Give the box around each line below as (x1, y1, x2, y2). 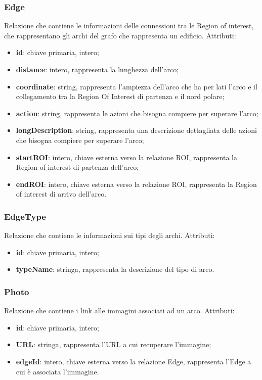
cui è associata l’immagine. (16, 366, 99, 376)
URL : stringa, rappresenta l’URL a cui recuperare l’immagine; (16, 339, 211, 350)
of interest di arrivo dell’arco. (16, 188, 107, 199)
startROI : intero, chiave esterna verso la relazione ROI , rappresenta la (16, 152, 237, 162)
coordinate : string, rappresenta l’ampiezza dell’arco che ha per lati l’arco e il (16, 81, 257, 91)
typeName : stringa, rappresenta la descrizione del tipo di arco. (16, 264, 214, 274)
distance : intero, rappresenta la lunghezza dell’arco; (16, 64, 179, 74)
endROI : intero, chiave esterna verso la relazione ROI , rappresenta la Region (16, 178, 257, 189)
